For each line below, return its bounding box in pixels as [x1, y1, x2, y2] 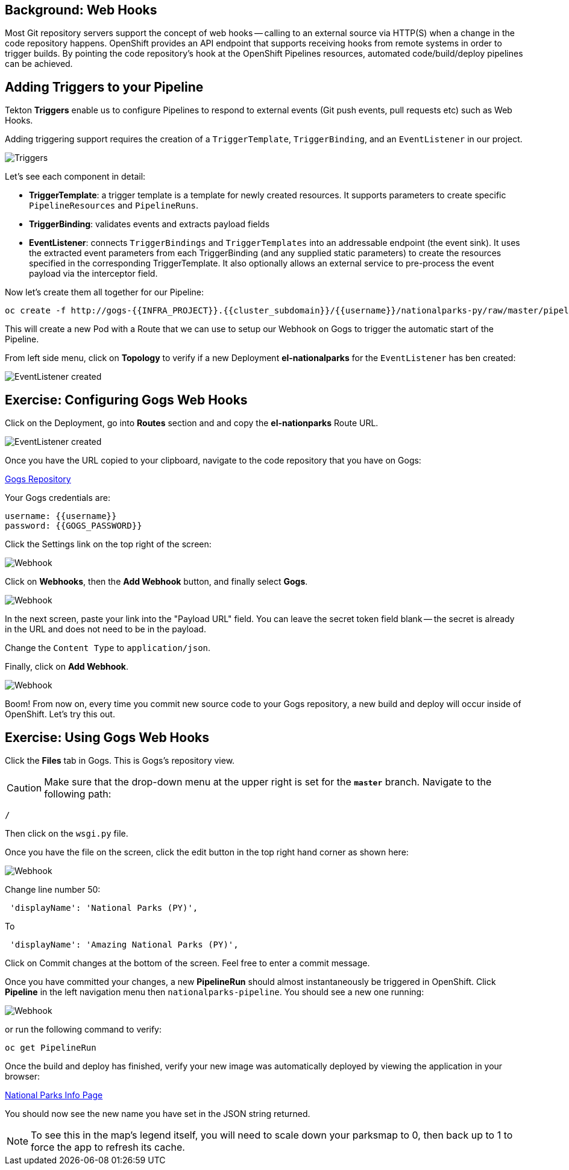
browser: [5, 1071, 40, 1081]
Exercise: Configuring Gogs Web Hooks [5, 392, 248, 407]
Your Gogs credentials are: [5, 492, 110, 503]
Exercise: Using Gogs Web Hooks [5, 729, 210, 745]
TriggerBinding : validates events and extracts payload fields [29, 219, 270, 230]
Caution [7, 781, 42, 794]
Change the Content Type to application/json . [5, 643, 211, 653]
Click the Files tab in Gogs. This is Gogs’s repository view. [5, 755, 235, 766]
